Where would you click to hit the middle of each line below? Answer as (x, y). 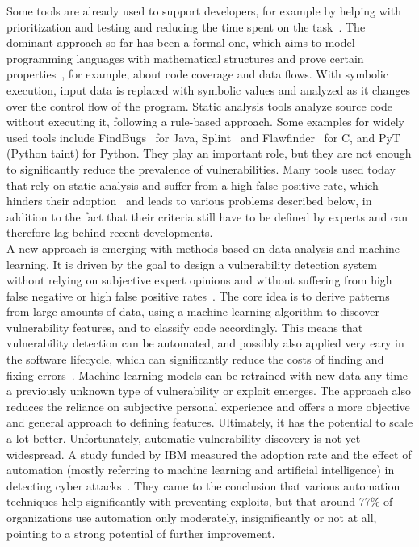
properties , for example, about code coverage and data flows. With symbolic (197, 74)
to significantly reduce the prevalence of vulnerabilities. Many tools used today (201, 168)
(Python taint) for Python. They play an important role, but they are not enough (209, 153)
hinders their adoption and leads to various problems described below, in (189, 201)
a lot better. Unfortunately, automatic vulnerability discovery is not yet (184, 438)
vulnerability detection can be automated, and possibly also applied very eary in (205, 343)
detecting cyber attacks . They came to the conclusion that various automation (203, 485)
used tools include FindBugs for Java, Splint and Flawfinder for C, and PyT (203, 137)
